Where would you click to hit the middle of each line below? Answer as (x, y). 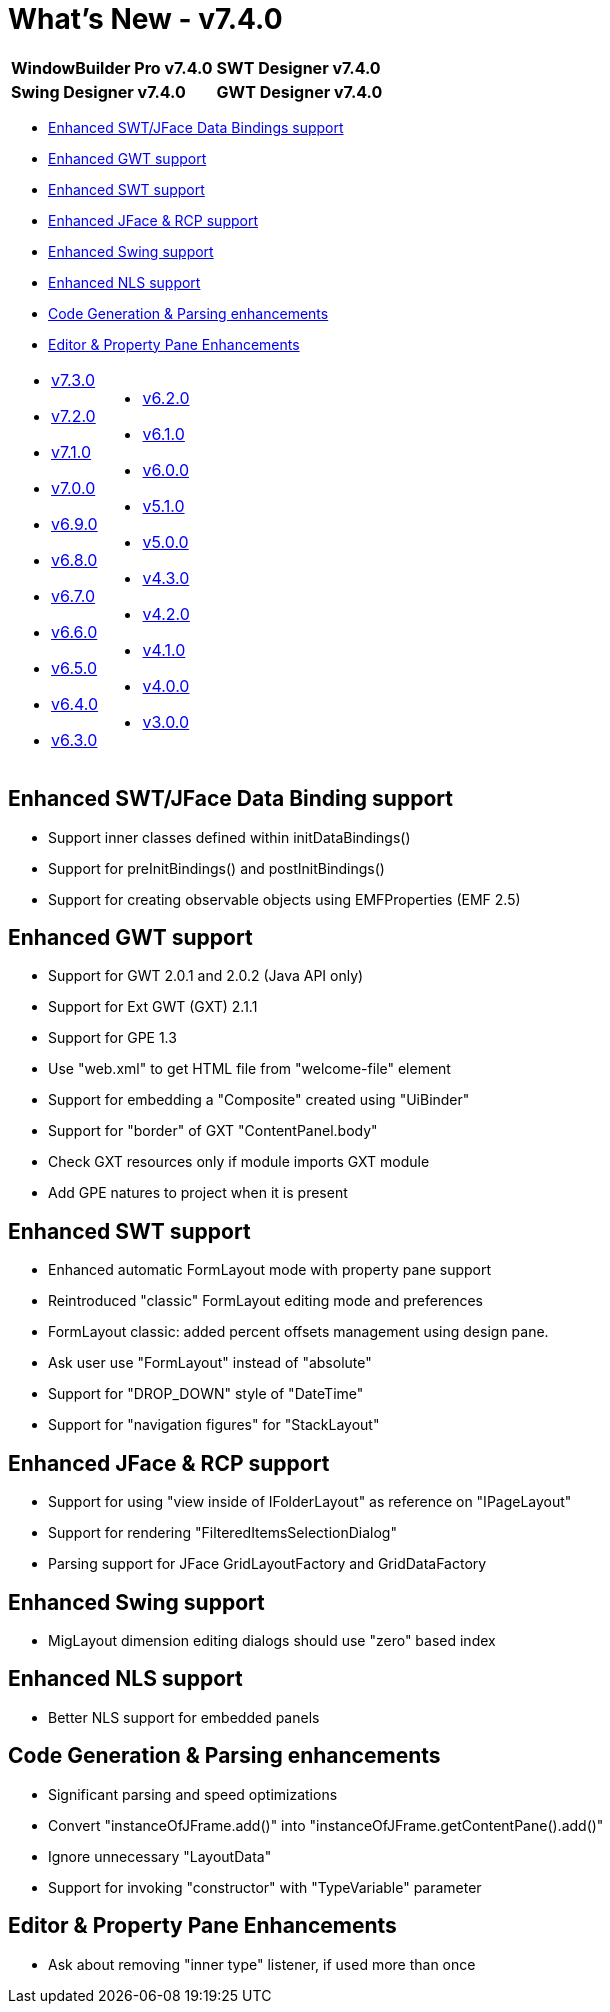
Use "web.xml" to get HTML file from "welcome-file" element (249, 1069)
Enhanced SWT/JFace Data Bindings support (196, 127)
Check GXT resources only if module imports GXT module (239, 1162)
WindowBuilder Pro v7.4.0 (112, 67)
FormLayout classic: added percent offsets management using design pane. (298, 1332)
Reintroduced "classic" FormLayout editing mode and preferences (265, 1301)
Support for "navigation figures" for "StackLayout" (214, 1425)
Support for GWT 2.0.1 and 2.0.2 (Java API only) (206, 976)
